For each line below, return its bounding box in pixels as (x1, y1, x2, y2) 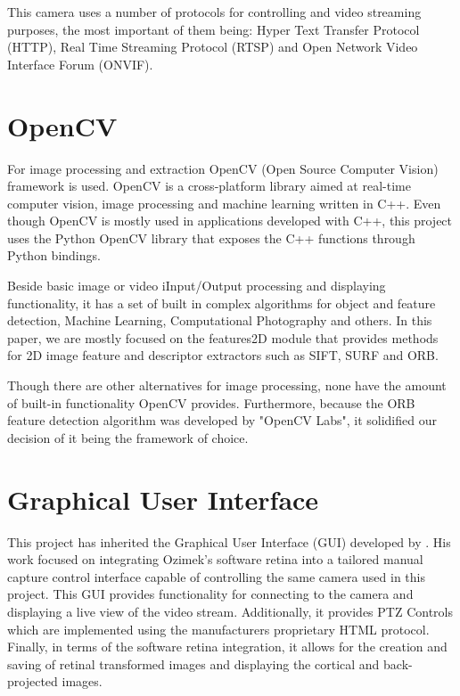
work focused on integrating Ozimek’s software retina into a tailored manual (7, 550, 423, 569)
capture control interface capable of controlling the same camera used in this (7, 567, 426, 585)
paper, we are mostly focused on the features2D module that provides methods (7, 328, 439, 347)
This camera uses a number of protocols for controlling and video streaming (7, 3, 422, 20)
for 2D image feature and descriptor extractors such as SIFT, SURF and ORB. (7, 346, 439, 364)
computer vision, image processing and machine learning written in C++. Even (7, 193, 441, 212)
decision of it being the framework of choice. (7, 428, 249, 446)
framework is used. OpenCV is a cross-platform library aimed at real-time (7, 176, 411, 195)
